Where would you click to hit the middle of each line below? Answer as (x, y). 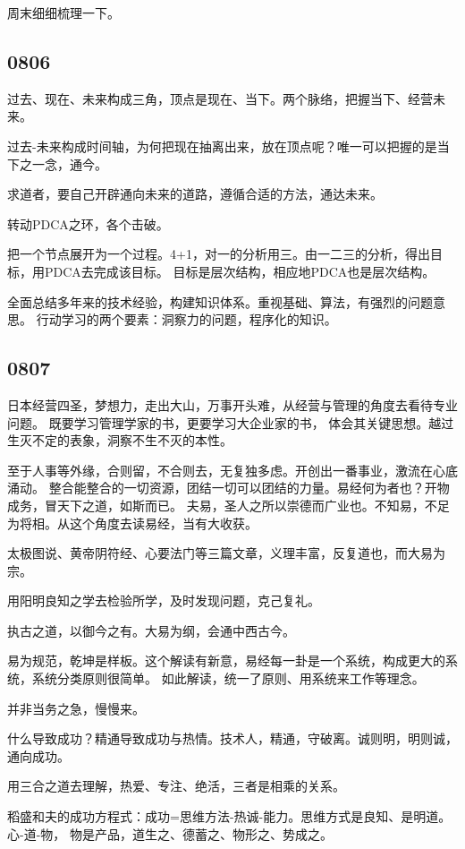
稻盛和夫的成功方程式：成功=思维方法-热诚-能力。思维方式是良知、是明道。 (229, 816)
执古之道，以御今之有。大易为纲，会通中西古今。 (151, 630)
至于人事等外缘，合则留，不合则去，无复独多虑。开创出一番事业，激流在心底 (232, 470)
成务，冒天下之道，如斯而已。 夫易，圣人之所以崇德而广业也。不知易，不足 (228, 505)
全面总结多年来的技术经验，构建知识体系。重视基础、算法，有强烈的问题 (220, 301)
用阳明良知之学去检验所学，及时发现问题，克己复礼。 (164, 600)
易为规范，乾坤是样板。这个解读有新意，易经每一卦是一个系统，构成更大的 (226, 660)
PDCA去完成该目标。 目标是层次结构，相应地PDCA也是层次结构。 (240, 271)
